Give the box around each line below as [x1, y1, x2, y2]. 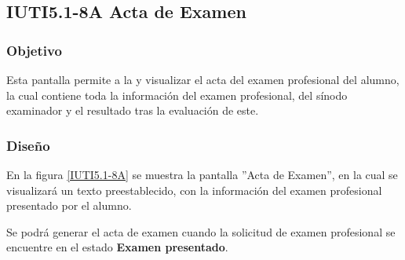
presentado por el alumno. [6, 197, 132, 214]
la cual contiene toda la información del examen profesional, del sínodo [6, 86, 348, 103]
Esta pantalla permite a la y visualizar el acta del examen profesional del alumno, [6, 71, 400, 87]
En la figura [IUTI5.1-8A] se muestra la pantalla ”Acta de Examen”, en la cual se [6, 167, 398, 182]
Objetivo [6, 40, 62, 60]
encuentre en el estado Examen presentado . [6, 239, 228, 255]
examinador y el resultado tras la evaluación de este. [6, 102, 259, 119]
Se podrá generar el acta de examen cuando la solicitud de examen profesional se [6, 223, 396, 240]
